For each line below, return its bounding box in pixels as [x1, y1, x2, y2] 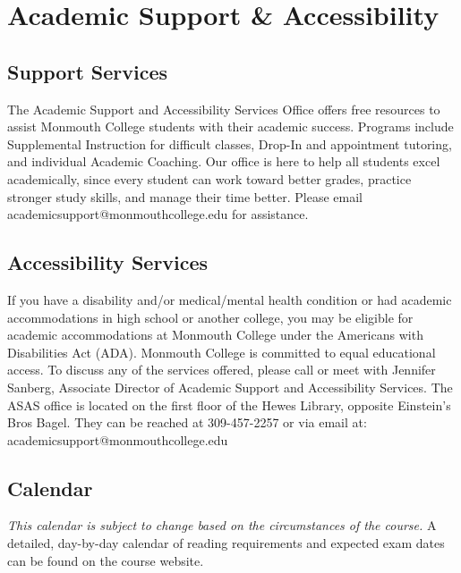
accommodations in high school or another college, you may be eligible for [7, 308, 414, 326]
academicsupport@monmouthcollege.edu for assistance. [7, 205, 309, 223]
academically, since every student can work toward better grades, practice [7, 169, 412, 188]
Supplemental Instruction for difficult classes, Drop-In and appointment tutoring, [7, 134, 452, 153]
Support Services [7, 57, 168, 85]
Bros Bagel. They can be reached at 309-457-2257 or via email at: [7, 413, 367, 432]
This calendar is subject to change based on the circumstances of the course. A [7, 516, 437, 535]
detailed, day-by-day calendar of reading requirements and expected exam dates [7, 534, 445, 552]
